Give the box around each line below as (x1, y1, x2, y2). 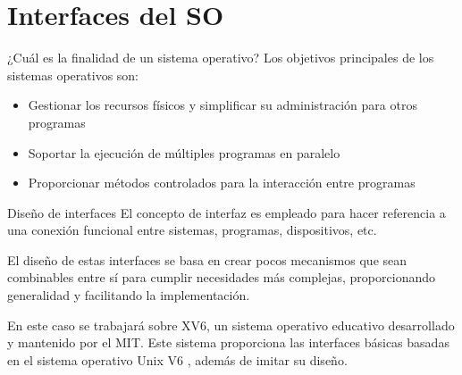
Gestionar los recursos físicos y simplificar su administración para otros (28, 96, 417, 114)
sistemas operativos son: (7, 65, 139, 84)
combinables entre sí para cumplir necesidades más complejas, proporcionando (7, 268, 435, 287)
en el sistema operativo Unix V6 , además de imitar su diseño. (7, 350, 348, 369)
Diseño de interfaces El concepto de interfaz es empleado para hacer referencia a (7, 203, 446, 221)
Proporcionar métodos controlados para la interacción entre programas (28, 173, 416, 192)
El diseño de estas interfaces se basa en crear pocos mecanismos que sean (7, 250, 407, 269)
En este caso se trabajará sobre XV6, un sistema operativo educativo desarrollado (7, 315, 455, 334)
